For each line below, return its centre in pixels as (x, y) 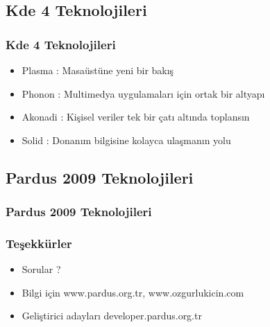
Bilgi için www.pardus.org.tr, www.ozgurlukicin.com (133, 292)
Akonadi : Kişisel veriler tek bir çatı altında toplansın (136, 117)
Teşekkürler (39, 243)
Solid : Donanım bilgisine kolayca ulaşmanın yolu (126, 140)
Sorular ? (41, 269)
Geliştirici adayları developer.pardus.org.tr (112, 316)
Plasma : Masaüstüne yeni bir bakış (98, 70)
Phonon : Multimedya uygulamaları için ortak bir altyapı (143, 93)
